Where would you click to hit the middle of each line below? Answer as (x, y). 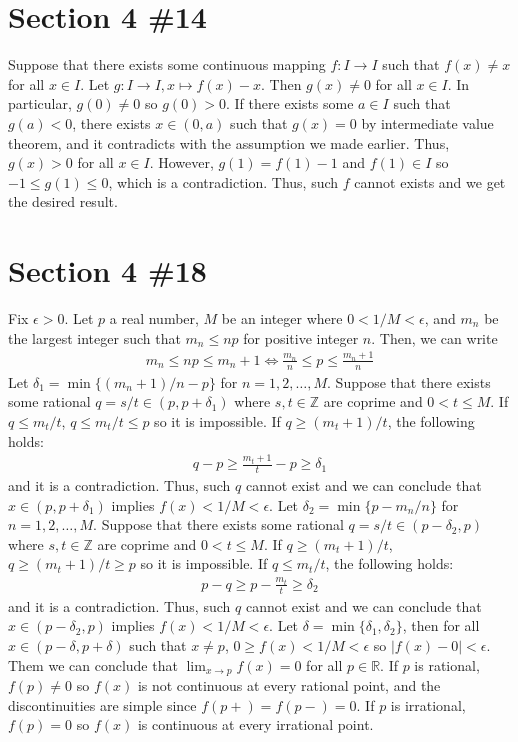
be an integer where (282, 318)
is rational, (447, 664)
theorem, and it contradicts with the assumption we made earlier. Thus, (229, 142)
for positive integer (301, 337)
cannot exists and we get (430, 181)
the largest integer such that (94, 337)
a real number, (154, 318)
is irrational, (428, 704)
